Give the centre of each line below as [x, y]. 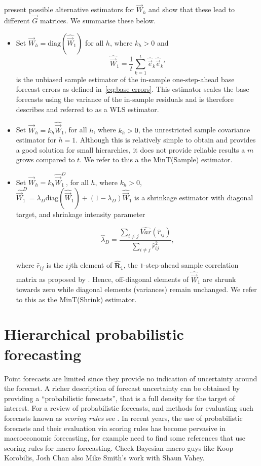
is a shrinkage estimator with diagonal [194, 198]
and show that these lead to [192, 9]
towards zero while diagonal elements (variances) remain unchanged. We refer [136, 289]
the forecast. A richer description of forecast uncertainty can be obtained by [122, 388]
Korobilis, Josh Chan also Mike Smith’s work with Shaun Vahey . [104, 458]
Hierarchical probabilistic [94, 334]
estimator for [36, 140]
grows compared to [45, 159]
